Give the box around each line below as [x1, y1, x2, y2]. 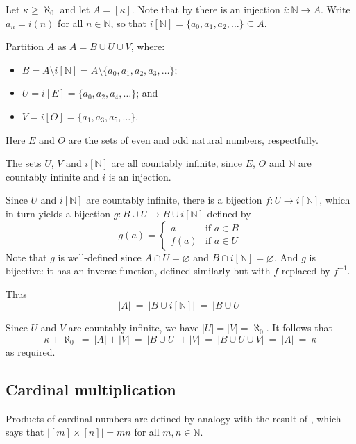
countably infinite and [6, 169, 99, 183]
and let [60, 2, 90, 16]
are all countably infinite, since [111, 156, 242, 170]
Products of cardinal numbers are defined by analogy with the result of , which [6, 411, 341, 425]
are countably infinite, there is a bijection [86, 192, 262, 207]
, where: [130, 39, 165, 54]
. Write [320, 2, 350, 16]
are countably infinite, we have [68, 320, 199, 335]
